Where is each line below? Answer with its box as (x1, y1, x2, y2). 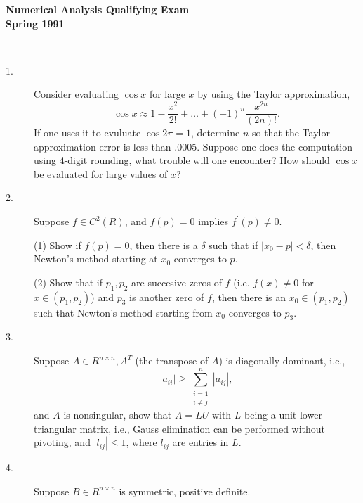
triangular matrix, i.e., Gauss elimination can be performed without (34, 421, 326, 435)
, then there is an (211, 289, 286, 304)
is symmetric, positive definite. (119, 483, 251, 498)
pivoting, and (34, 435, 91, 450)
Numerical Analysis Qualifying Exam (6, 2, 190, 16)
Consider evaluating (34, 87, 119, 101)
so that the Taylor (251, 125, 330, 140)
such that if (209, 237, 258, 252)
